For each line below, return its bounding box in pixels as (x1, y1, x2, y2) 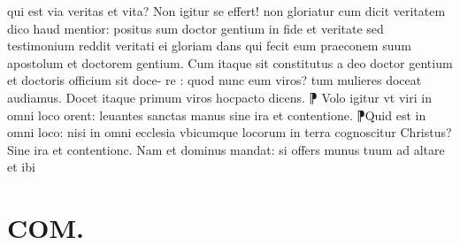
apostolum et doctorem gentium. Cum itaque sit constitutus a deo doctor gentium (7, 53, 453, 72)
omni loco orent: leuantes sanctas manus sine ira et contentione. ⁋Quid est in (7, 105, 426, 124)
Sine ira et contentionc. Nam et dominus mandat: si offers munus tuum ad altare (7, 140, 445, 158)
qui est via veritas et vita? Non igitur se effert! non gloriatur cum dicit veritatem (7, 2, 446, 19)
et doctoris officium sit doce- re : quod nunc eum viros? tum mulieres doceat (7, 71, 422, 89)
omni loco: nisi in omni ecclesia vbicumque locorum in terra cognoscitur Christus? (7, 123, 452, 142)
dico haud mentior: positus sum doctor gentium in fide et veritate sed (7, 19, 384, 37)
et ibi (7, 157, 35, 176)
